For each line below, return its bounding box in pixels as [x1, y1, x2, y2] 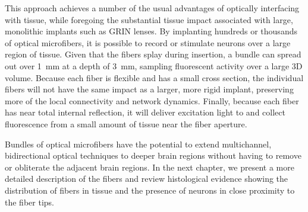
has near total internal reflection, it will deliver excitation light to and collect [5, 106, 285, 118]
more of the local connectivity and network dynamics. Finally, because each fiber [5, 94, 299, 107]
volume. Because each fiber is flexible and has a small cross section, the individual [5, 71, 304, 83]
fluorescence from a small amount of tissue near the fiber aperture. [5, 117, 247, 130]
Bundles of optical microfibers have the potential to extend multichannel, [5, 137, 272, 150]
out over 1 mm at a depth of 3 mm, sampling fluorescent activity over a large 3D [5, 59, 303, 72]
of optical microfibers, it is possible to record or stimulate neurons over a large [5, 36, 291, 49]
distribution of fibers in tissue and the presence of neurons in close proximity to [5, 184, 295, 196]
